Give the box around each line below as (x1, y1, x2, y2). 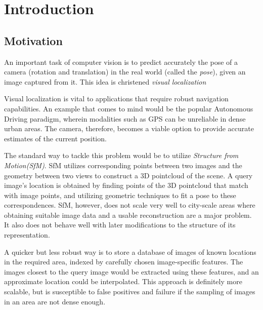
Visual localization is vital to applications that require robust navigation (4, 93, 229, 104)
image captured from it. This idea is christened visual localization (4, 76, 206, 87)
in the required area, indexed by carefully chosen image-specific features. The (4, 256, 243, 267)
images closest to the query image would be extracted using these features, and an (4, 266, 259, 277)
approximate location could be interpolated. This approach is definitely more (4, 276, 242, 287)
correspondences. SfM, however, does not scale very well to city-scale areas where (4, 200, 255, 210)
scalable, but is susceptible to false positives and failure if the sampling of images (4, 286, 255, 297)
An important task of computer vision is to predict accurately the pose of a (4, 56, 238, 67)
